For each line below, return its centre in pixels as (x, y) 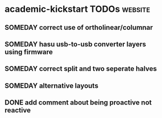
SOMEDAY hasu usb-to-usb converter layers (75, 44)
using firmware (29, 52)
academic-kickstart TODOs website (77, 9)
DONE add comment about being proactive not (78, 103)
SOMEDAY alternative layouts (52, 86)
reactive (18, 110)
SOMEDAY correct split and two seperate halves (81, 69)
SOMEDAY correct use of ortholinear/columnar (79, 28)
